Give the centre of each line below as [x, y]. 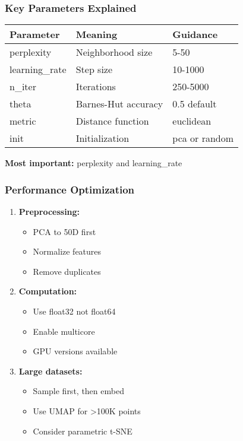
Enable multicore [64, 331]
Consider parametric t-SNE [83, 431]
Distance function [112, 121]
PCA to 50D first [64, 231]
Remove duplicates [67, 271]
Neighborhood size [114, 52]
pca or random [203, 138]
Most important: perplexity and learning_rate [94, 163]
